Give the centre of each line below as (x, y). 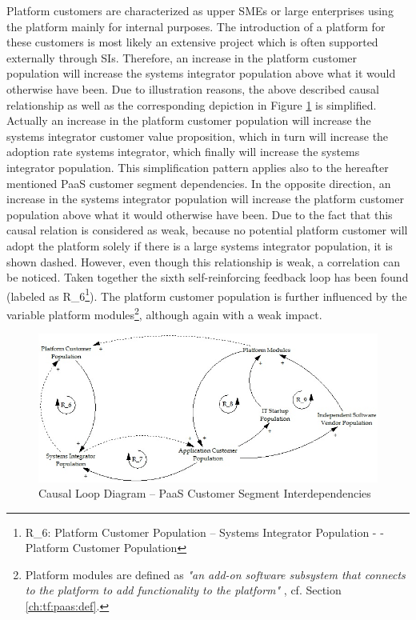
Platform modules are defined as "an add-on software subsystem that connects (215, 574)
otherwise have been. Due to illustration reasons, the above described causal (193, 88)
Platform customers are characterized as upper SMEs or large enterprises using (200, 10)
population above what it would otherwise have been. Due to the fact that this (200, 214)
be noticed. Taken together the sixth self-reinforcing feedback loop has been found (208, 277)
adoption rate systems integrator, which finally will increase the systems (183, 152)
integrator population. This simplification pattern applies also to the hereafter (198, 167)
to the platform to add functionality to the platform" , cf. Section (183, 590)
